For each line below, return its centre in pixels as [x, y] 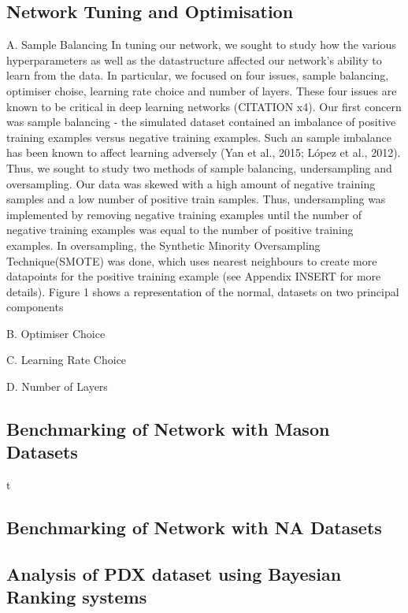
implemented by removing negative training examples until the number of [184, 214]
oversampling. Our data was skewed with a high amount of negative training [191, 183]
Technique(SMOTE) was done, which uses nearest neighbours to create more [192, 260]
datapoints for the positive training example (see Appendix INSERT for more [194, 276]
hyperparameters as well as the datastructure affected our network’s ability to [194, 59]
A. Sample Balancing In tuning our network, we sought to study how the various [201, 45]
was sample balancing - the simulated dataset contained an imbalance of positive [201, 122]
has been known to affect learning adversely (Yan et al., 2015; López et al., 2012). [204, 152]
